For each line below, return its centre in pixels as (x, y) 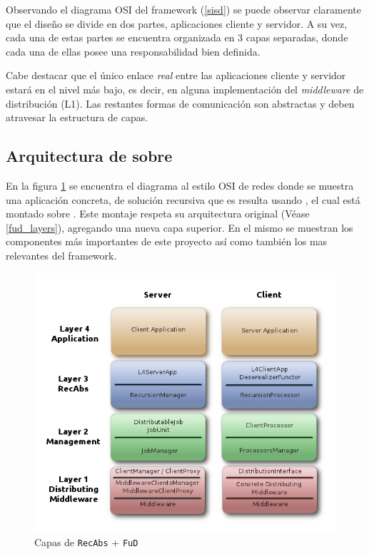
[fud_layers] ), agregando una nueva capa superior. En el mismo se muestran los (180, 227)
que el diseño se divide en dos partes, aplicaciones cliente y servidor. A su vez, (177, 23)
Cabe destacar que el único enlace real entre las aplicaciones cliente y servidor (176, 75)
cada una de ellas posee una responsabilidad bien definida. (133, 51)
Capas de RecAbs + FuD (86, 542)
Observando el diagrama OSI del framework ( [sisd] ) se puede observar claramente (184, 9)
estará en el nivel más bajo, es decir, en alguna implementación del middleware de (185, 89)
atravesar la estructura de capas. (77, 117)
